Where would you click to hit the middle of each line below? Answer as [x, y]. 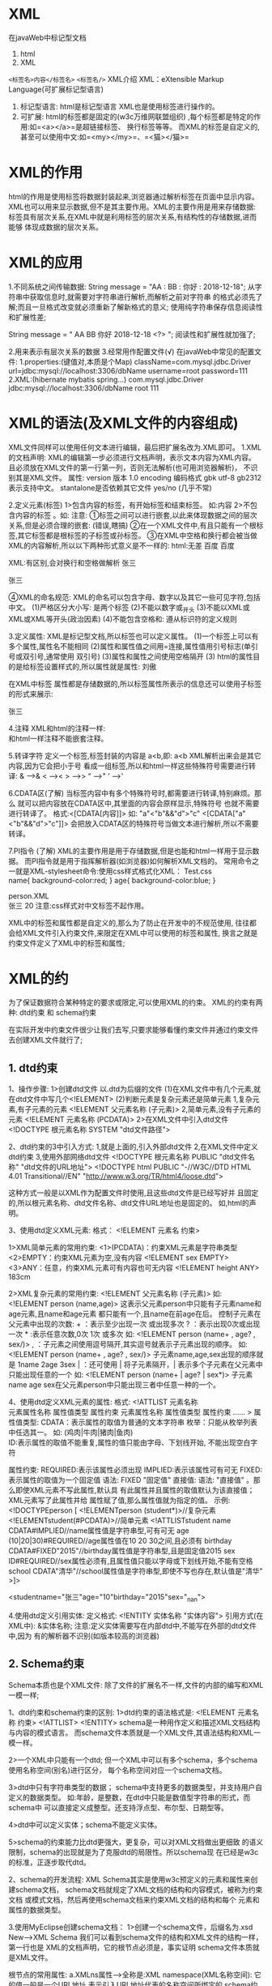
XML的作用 [46, 173]
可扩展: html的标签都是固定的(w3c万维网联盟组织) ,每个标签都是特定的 [137, 116]
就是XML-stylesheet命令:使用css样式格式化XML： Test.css [113, 871]
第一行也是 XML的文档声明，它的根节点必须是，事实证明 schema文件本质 [130, 1947]
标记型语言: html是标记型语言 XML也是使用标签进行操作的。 [120, 106]
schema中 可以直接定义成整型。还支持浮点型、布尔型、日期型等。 [118, 1807]
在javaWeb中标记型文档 [47, 37]
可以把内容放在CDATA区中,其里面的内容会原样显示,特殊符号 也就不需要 [142, 803]
